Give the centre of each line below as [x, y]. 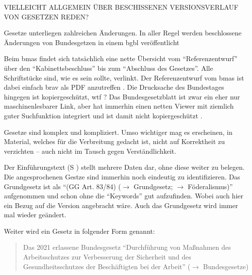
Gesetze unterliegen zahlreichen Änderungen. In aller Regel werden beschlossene [123, 33]
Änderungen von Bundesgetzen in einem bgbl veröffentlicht [92, 42]
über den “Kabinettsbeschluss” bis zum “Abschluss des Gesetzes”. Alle [109, 68]
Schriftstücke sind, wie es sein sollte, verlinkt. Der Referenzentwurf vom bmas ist [124, 77]
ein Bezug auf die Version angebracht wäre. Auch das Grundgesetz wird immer [121, 205]
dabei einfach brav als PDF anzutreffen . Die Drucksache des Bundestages [114, 87]
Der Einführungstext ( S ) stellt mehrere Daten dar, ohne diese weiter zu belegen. [124, 167]
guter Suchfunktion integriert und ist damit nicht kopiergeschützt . [103, 115]
